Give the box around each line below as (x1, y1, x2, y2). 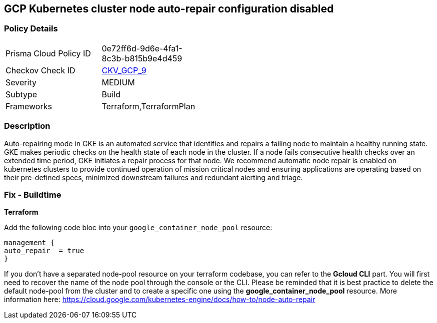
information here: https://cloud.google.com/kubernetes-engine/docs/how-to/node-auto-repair (4, 295, 315, 304)
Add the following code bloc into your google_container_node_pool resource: (4, 223, 272, 232)
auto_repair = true (4, 247, 84, 255)
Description (4, 121, 50, 131)
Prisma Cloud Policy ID (5, 48, 91, 58)
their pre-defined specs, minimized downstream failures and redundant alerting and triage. (4, 173, 303, 182)
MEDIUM (101, 77, 135, 87)
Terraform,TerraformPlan (101, 101, 195, 111)
